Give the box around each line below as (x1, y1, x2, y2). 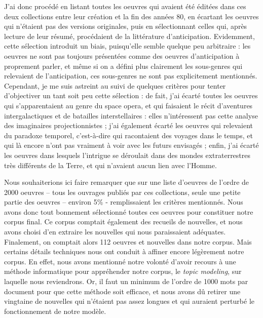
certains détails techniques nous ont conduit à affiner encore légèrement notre (4, 246, 244, 257)
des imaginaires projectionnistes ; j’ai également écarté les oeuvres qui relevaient (4, 120, 253, 131)
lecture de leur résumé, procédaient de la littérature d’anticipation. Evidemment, (4, 30, 255, 41)
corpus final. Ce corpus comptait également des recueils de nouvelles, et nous (4, 216, 243, 227)
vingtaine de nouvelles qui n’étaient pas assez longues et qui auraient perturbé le (4, 296, 255, 306)
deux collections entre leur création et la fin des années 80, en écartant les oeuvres (4, 11, 259, 21)
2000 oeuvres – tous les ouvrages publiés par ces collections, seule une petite (4, 186, 241, 197)
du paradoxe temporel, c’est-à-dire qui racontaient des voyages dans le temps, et (4, 130, 253, 140)
